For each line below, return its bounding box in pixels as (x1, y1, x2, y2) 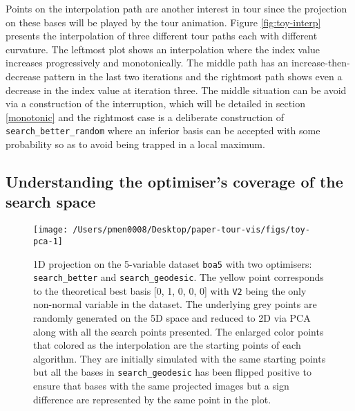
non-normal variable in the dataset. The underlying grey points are (33, 297, 317, 311)
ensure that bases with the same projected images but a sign (33, 378, 289, 393)
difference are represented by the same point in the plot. (33, 392, 271, 406)
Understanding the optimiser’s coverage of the (6, 170, 343, 192)
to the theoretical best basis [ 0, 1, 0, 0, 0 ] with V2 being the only (33, 283, 307, 298)
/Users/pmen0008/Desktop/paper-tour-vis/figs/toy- (73, 225, 310, 235)
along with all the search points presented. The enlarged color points (33, 324, 324, 338)
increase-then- (291, 55, 350, 70)
